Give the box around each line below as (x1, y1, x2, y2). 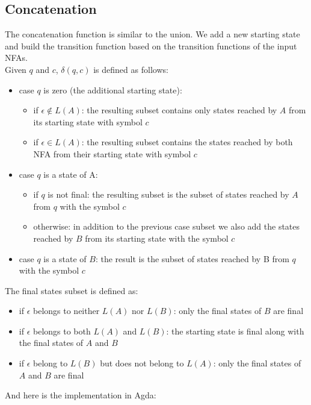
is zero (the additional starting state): (43, 83, 182, 96)
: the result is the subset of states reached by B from (95, 252, 289, 265)
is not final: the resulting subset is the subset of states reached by (48, 188, 289, 201)
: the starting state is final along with (166, 324, 304, 337)
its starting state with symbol (33, 115, 143, 128)
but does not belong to (100, 357, 184, 369)
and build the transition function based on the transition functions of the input (5, 39, 297, 52)
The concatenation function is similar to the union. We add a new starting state (5, 28, 300, 40)
